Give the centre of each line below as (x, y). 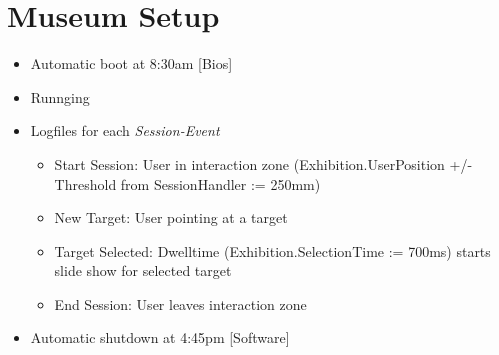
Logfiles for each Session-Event (125, 130)
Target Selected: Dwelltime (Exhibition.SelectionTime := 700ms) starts (272, 250)
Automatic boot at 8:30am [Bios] (131, 63)
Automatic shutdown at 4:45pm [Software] (160, 337)
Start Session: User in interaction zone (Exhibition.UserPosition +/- (263, 163)
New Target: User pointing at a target (171, 217)
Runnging (60, 96)
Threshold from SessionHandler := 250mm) (187, 183)
